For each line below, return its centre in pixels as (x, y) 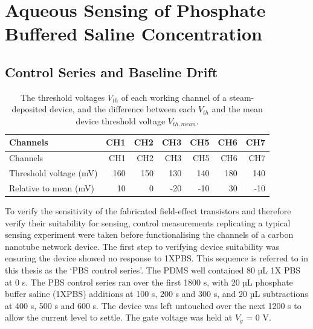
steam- (242, 97)
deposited (29, 109)
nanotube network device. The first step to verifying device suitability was (142, 246)
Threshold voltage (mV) (53, 173)
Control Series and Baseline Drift (111, 72)
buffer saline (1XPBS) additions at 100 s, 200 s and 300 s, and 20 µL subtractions (156, 294)
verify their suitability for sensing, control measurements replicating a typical (148, 222)
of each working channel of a (174, 97)
